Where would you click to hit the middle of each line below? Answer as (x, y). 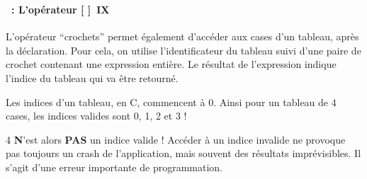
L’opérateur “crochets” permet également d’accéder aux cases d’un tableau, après (182, 36)
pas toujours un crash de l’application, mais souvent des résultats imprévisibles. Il (183, 153)
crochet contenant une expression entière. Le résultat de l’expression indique (171, 64)
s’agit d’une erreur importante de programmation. (114, 167)
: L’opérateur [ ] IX (61, 9)
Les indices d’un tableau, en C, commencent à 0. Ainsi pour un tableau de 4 (171, 102)
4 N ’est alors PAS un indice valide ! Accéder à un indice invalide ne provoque (176, 139)
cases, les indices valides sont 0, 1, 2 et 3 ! (96, 116)
